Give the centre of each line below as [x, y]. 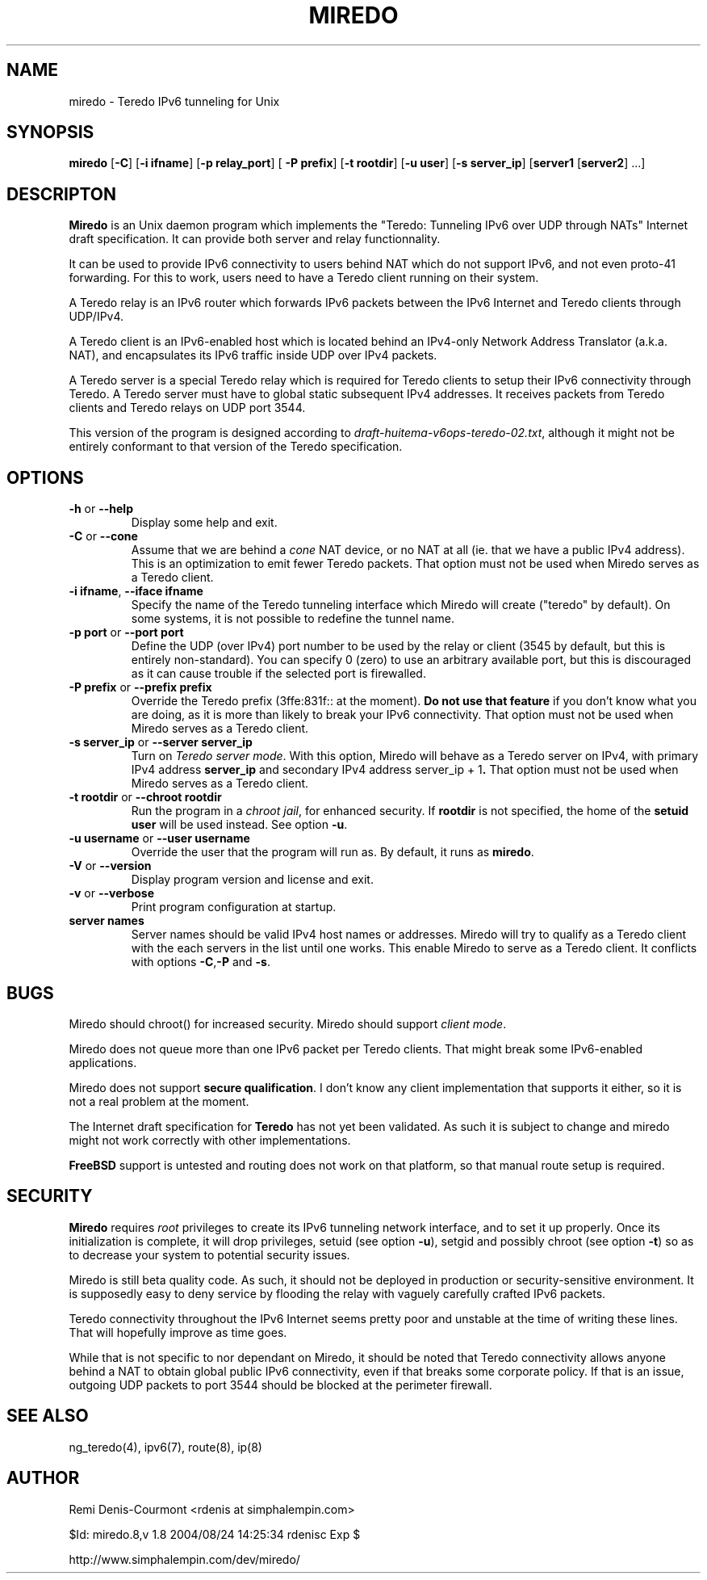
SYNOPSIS [50, 132]
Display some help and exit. [204, 523]
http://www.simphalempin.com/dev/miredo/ [184, 1559]
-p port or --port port [126, 632]
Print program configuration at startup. [234, 907]
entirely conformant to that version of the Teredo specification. [236, 447]
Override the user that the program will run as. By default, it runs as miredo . [333, 852]
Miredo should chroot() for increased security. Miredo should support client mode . [288, 1023]
